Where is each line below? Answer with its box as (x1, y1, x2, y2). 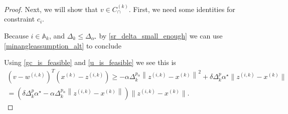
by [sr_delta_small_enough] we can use (99, 30, 223, 40)
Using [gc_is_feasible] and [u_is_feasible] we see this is (4, 57, 176, 67)
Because (4, 30, 29, 40)
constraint (4, 13, 35, 24)
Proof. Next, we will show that (4, 3, 98, 14)
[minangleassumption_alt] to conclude (4, 40, 121, 50)
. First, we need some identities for (128, 3, 235, 14)
